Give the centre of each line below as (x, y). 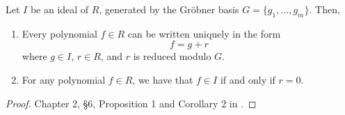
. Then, (324, 9)
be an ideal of (59, 9)
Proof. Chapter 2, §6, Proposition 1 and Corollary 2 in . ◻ (131, 103)
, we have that (163, 79)
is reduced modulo (172, 56)
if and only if (248, 79)
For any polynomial (64, 79)
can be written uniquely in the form (204, 33)
